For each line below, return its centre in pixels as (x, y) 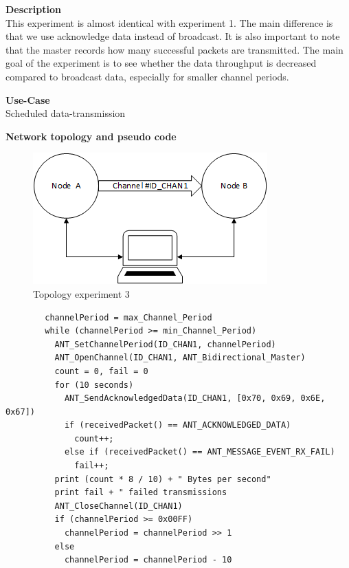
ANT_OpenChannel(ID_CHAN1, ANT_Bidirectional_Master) (180, 358)
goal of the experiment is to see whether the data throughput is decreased (161, 63)
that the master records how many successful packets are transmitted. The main (174, 49)
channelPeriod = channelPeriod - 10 (148, 560)
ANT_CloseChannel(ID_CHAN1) (119, 506)
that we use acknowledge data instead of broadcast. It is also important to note (173, 36)
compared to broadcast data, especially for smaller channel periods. (147, 76)
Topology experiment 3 (81, 293)
